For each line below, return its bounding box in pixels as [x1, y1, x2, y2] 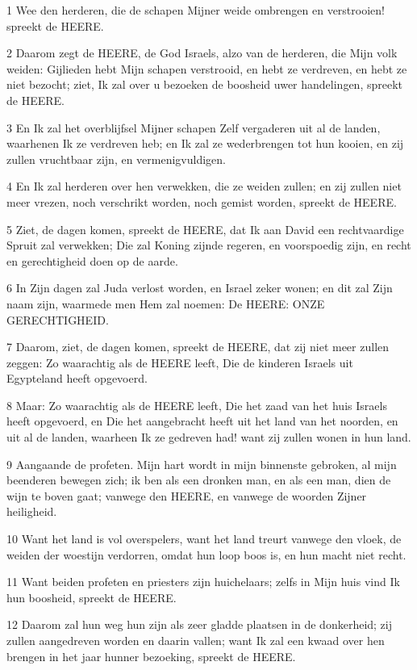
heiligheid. [6, 503, 57, 520]
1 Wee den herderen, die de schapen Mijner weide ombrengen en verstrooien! [6, 2, 385, 18]
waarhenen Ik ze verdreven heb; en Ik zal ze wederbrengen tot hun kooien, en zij [6, 135, 404, 152]
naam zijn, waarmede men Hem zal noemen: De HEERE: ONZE [6, 295, 325, 312]
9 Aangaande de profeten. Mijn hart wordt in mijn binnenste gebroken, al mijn [6, 455, 397, 472]
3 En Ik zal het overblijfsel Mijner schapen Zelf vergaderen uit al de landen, [6, 119, 381, 136]
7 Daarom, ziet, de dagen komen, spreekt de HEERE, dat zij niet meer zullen [6, 338, 390, 355]
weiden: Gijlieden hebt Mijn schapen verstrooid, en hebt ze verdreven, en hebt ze [6, 60, 407, 77]
